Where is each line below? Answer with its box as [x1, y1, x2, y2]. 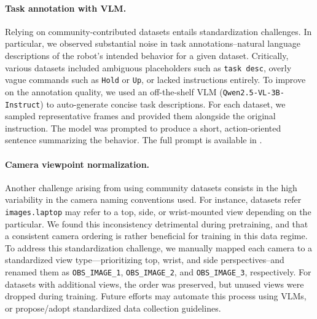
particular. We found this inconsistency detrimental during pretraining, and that [5, 217, 308, 230]
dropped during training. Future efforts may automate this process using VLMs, [5, 289, 307, 302]
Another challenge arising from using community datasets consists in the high [5, 181, 297, 194]
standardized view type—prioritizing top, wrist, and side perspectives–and [5, 253, 284, 266]
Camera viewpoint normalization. [5, 157, 150, 170]
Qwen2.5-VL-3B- [222, 88, 284, 97]
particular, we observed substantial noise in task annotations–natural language [5, 37, 300, 50]
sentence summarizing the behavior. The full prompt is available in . [5, 133, 262, 146]
